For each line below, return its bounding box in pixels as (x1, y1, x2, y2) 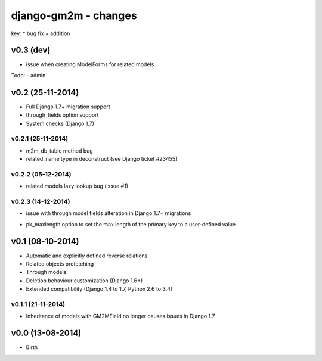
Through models (26, 269, 67, 276)
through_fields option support (26, 111, 99, 119)
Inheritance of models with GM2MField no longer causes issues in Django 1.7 (26, 313, 215, 320)
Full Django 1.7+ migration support (26, 103, 110, 110)
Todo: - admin (11, 71, 46, 79)
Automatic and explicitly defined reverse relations (26, 252, 148, 259)
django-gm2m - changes (11, 9, 137, 22)
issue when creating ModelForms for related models (26, 61, 154, 68)
